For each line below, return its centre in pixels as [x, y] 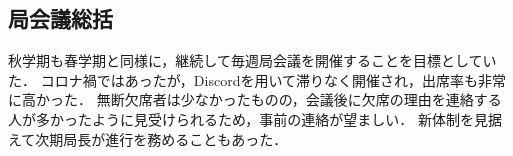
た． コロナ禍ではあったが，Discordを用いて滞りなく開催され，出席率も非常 [257, 79]
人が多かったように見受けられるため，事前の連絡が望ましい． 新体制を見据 [255, 118]
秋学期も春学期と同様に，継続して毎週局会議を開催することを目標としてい [252, 60]
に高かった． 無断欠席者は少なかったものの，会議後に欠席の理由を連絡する [255, 99]
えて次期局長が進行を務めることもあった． [148, 138]
